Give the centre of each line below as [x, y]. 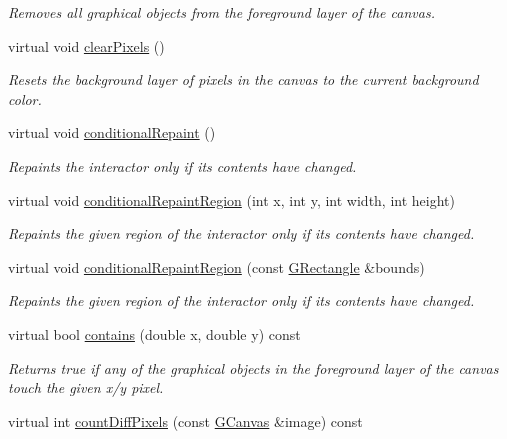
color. [25, 98]
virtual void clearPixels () [86, 45]
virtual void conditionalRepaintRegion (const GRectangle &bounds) [216, 266]
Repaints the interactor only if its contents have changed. [182, 165]
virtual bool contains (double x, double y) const [154, 333]
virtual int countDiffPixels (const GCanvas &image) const [185, 420]
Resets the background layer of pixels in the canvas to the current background [243, 79]
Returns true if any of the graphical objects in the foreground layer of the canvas [253, 367]
